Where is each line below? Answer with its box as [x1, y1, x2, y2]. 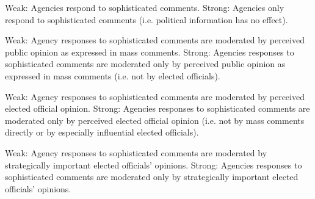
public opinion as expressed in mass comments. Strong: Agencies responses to [5, 45, 294, 58]
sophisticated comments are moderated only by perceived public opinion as [5, 57, 286, 70]
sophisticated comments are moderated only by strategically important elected [5, 170, 299, 183]
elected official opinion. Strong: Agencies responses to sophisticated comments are [5, 102, 310, 115]
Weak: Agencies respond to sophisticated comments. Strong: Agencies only [5, 1, 284, 13]
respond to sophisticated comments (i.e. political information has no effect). [5, 13, 288, 26]
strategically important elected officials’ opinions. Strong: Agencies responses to [5, 158, 302, 171]
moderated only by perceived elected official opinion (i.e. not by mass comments [5, 114, 305, 126]
